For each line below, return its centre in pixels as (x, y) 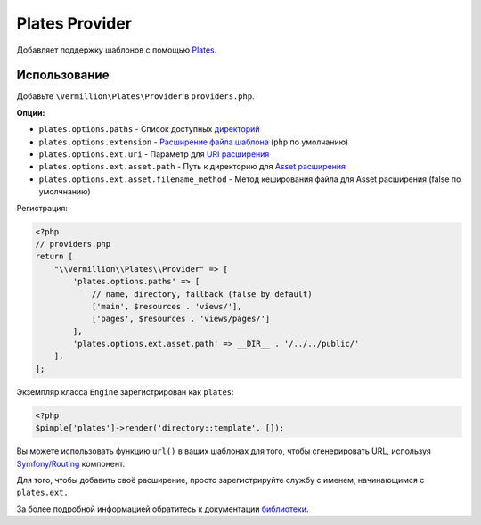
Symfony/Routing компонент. (71, 463)
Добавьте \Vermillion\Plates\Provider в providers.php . (135, 96)
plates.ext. (42, 493)
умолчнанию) (65, 192)
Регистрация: (42, 208)
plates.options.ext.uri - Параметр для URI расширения (154, 154)
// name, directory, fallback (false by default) (202, 294)
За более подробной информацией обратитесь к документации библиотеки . (163, 509)
